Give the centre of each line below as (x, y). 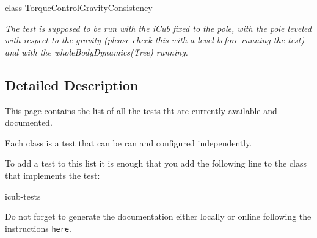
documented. (29, 122)
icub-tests (23, 196)
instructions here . (38, 228)
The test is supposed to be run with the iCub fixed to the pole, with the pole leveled (158, 28)
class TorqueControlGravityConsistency (79, 7)
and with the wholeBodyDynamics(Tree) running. (97, 52)
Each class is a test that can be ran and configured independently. (129, 142)
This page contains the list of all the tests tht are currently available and (141, 110)
